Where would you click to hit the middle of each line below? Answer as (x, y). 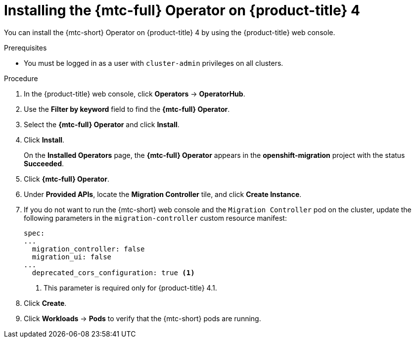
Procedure (21, 78)
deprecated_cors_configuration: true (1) (113, 272)
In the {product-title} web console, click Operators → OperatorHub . (135, 94)
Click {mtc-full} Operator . (67, 179)
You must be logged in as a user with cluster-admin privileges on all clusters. (154, 63)
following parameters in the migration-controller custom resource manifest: (155, 218)
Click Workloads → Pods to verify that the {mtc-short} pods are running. (142, 318)
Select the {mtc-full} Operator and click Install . (102, 124)
